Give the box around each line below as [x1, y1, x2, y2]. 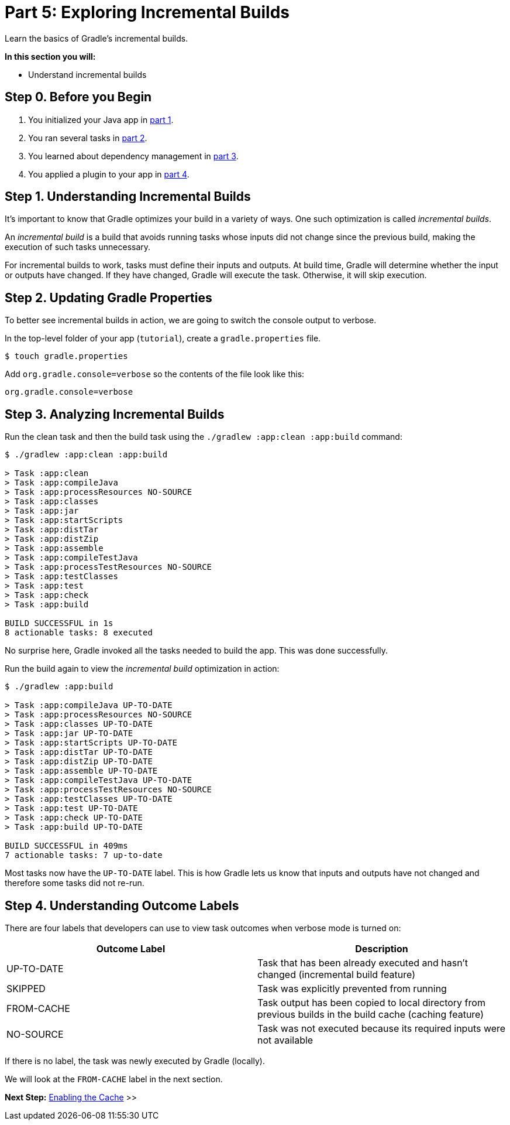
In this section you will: [5, 51, 96, 61]
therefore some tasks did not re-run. [5, 878, 144, 888]
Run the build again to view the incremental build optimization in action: [5, 664, 280, 674]
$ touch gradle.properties [5, 351, 128, 361]
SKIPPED [6, 982, 46, 994]
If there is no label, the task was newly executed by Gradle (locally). [5, 1055, 265, 1066]
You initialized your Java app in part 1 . [28, 114, 174, 125]
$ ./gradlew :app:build [5, 682, 113, 692]
